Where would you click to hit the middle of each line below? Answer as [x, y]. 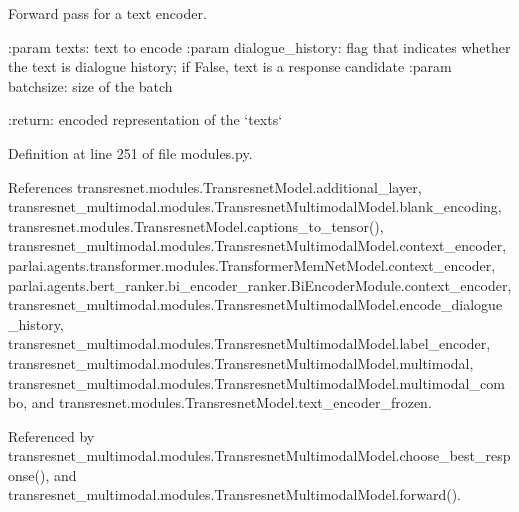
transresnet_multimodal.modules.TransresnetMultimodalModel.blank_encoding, [255, 206]
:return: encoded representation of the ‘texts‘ [145, 119]
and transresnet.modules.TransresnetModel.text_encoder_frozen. [231, 402]
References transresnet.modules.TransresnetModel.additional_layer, [215, 186]
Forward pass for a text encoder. [107, 13]
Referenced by [51, 435]
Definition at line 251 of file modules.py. [130, 152]
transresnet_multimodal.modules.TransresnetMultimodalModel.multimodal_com [256, 382]
